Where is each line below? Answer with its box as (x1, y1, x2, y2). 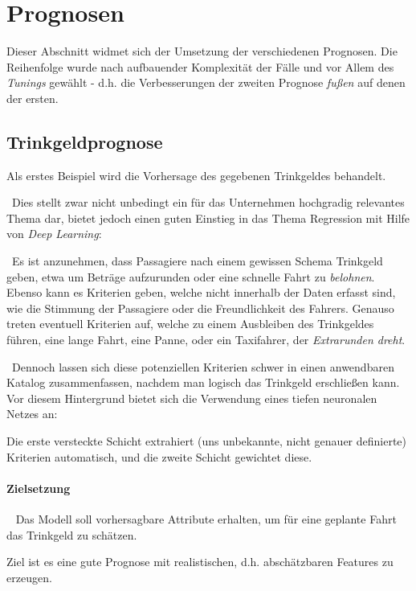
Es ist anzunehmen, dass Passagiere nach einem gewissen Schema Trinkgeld (11, 252, 383, 269)
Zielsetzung (6, 479, 71, 496)
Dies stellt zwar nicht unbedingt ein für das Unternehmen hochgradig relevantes (11, 194, 405, 211)
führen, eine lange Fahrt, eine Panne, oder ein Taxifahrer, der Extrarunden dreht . (6, 331, 406, 348)
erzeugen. (6, 568, 52, 585)
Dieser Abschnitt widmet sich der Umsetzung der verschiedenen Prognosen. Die (6, 43, 398, 60)
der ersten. (6, 89, 59, 106)
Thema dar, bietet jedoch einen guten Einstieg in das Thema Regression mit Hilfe (6, 209, 410, 226)
